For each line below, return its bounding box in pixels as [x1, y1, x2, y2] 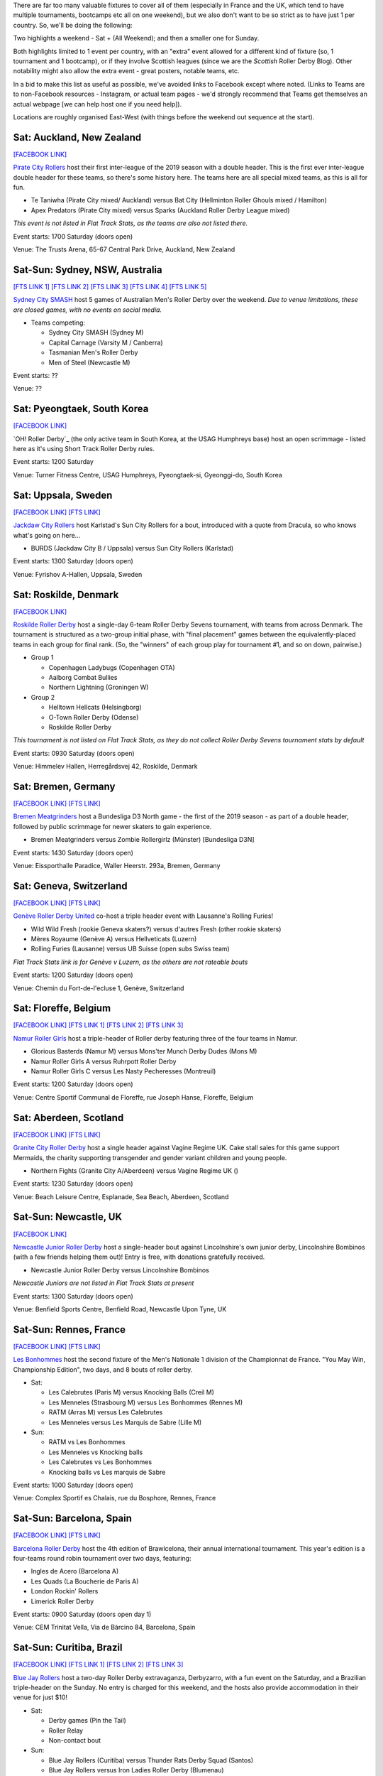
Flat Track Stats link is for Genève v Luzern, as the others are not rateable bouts [13, 958, 248, 966]
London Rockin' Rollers [30, 1587, 99, 1596]
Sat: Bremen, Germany [13, 780, 116, 792]
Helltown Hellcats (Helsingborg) [48, 703, 142, 712]
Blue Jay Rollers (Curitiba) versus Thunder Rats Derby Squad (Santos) [48, 1755, 254, 1765]
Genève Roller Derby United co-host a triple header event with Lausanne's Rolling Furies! [13, 911, 273, 920]
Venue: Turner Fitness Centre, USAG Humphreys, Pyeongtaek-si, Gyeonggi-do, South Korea [13, 470, 283, 479]
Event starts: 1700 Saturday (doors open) [13, 232, 133, 241]
